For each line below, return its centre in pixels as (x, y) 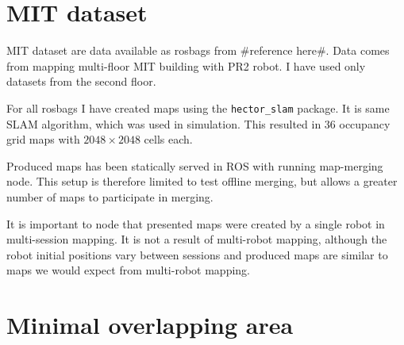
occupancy (365, 123)
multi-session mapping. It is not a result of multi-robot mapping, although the (197, 239)
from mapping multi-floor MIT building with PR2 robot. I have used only (186, 65)
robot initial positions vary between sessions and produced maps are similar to (197, 254)
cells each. (168, 139)
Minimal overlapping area (150, 325)
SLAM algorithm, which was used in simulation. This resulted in (164, 123)
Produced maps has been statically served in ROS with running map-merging (195, 165)
